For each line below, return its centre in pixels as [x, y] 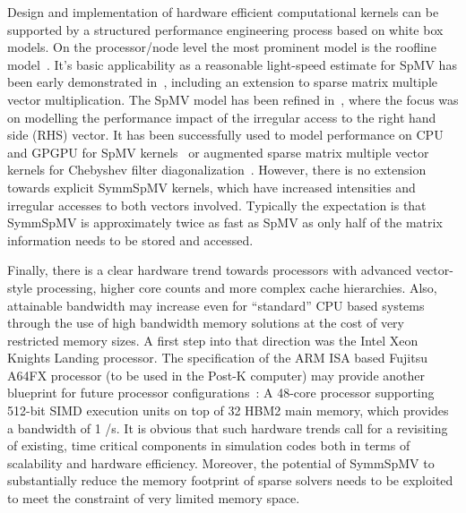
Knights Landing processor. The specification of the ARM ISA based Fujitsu [217, 358]
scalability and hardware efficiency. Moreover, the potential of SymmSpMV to [221, 462]
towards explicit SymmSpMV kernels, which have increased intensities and [211, 187]
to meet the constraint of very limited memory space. [154, 498]
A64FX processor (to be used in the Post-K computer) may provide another [216, 375]
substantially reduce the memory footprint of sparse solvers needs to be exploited [230, 480]
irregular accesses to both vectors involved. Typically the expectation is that [217, 205]
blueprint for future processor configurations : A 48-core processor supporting [221, 393]
